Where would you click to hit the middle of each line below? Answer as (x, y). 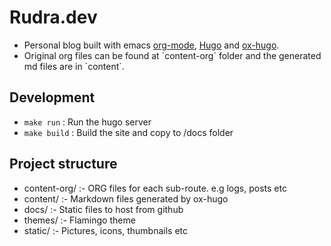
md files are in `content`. (74, 66)
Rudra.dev (53, 17)
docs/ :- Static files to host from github (103, 209)
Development (52, 97)
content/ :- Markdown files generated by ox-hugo (126, 198)
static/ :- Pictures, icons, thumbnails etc (106, 230)
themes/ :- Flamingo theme (79, 220)
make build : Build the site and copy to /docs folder (128, 132)
